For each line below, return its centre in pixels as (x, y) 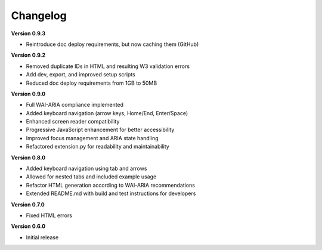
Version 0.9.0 (28, 94)
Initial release (42, 237)
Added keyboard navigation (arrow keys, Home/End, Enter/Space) (107, 113)
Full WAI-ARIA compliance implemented (75, 105)
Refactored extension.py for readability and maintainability (97, 147)
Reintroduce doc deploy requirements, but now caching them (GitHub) (112, 44)
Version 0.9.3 (28, 33)
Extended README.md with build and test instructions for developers (111, 193)
